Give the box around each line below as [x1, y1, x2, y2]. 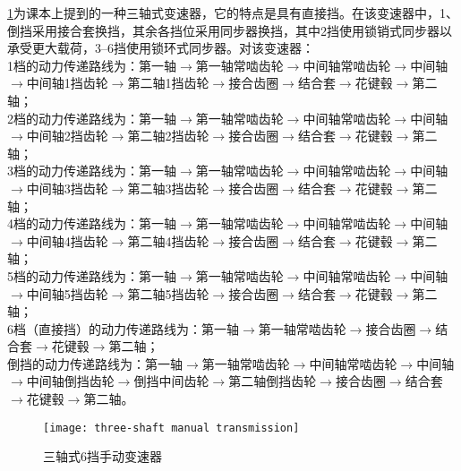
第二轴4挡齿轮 [127, 231, 209, 250]
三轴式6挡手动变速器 [43, 447, 162, 466]
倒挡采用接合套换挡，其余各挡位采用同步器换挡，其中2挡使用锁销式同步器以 [7, 21, 452, 39]
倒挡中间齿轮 [133, 372, 209, 390]
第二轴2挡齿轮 [127, 126, 209, 145]
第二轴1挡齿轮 [127, 73, 209, 92]
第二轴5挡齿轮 [127, 284, 209, 303]
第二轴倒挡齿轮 [228, 372, 317, 390]
